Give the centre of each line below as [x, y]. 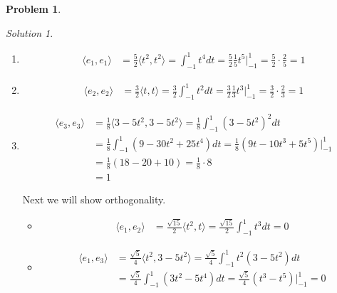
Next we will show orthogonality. [94, 199]
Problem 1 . [33, 9]
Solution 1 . [30, 32]
